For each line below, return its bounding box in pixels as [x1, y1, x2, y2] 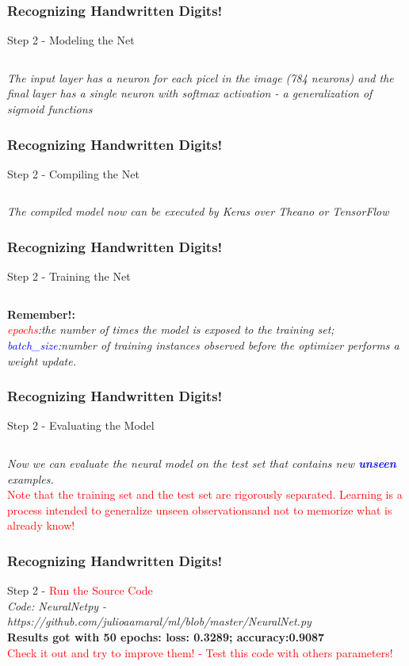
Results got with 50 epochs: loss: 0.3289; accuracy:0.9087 [7, 628, 325, 645]
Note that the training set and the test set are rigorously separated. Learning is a [7, 486, 403, 503]
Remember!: [7, 305, 75, 322]
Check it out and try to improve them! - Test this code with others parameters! [7, 644, 393, 660]
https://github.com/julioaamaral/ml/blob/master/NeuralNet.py [7, 613, 312, 630]
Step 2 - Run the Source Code [7, 582, 153, 599]
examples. [7, 470, 54, 487]
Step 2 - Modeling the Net [7, 32, 135, 48]
